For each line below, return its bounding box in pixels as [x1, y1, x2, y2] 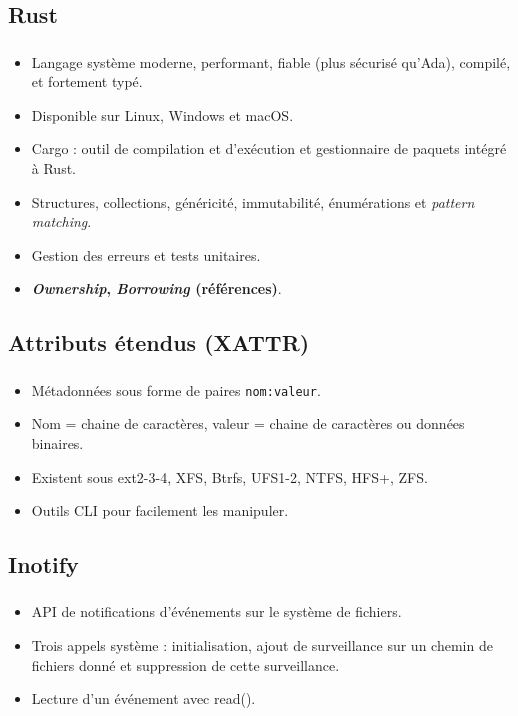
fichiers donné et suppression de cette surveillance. [31, 654, 340, 675]
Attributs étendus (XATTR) [8, 327, 310, 358]
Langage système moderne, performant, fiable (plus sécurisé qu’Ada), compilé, [31, 51, 511, 72]
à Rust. [31, 158, 77, 179]
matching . [31, 211, 92, 232]
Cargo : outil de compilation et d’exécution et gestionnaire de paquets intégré [31, 138, 507, 159]
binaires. [31, 433, 84, 453]
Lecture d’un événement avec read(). [31, 688, 256, 709]
